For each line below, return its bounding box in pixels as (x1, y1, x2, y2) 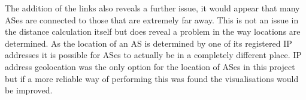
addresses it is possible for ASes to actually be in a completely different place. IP (5, 49, 302, 61)
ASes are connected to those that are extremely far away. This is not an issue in (5, 13, 299, 26)
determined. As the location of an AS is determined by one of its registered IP (5, 37, 292, 49)
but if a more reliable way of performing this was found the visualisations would (5, 72, 299, 84)
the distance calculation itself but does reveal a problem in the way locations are (5, 25, 301, 38)
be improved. (5, 84, 53, 96)
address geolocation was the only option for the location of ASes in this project (5, 60, 295, 72)
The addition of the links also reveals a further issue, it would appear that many (5, 2, 300, 14)
